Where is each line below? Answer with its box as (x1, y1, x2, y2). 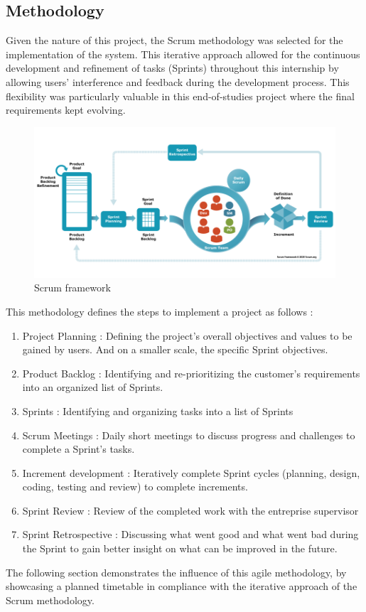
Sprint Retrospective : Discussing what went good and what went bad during (22, 527, 359, 542)
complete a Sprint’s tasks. (22, 441, 135, 456)
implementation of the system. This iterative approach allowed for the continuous (6, 46, 360, 61)
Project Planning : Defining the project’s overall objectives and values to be (22, 328, 352, 343)
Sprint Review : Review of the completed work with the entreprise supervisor (22, 503, 359, 517)
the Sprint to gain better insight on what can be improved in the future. (22, 541, 338, 556)
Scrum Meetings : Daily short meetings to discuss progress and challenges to (22, 427, 355, 442)
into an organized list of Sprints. (22, 380, 163, 394)
